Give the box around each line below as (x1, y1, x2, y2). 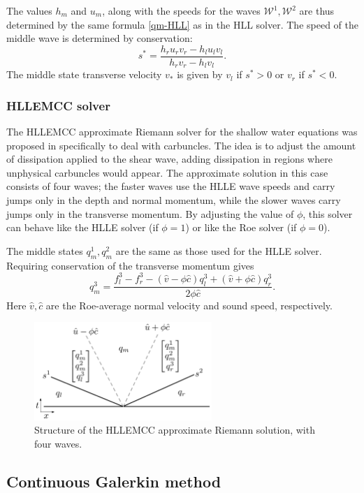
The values (6, 3, 52, 17)
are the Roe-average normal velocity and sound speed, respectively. (45, 297, 333, 312)
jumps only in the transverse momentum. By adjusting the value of (6, 206, 294, 221)
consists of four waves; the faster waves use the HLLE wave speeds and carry (6, 179, 335, 193)
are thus (299, 3, 335, 17)
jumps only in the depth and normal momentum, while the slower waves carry (6, 193, 341, 207)
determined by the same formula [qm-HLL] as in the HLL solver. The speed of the (6, 17, 358, 31)
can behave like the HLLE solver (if (6, 220, 159, 235)
